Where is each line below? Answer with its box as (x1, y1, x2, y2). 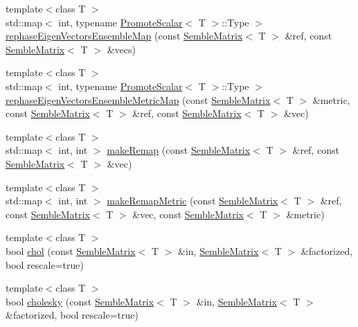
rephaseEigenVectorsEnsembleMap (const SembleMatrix (6, 28, 243, 43)
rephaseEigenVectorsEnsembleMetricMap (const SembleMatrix (6, 92, 271, 107)
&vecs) (107, 42, 136, 56)
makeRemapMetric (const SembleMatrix (107, 193, 278, 208)
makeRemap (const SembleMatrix (107, 143, 251, 157)
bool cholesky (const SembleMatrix (6, 294, 154, 308)
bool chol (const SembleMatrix (6, 243, 136, 258)
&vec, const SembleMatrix (132, 206, 244, 221)
